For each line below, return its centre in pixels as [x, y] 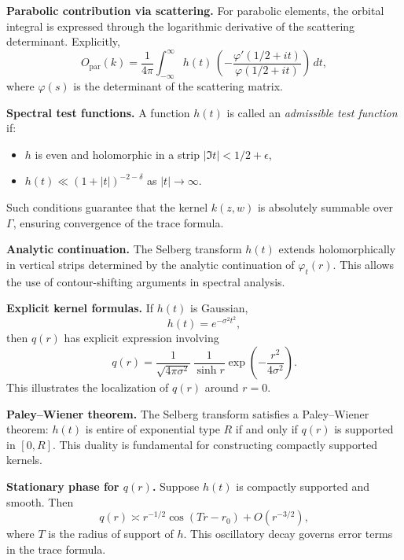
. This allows [364, 264]
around [222, 387]
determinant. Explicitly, [63, 41]
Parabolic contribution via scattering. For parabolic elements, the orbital [195, 10]
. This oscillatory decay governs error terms [288, 534]
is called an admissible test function [312, 112]
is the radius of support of [111, 534]
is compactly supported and [303, 486]
